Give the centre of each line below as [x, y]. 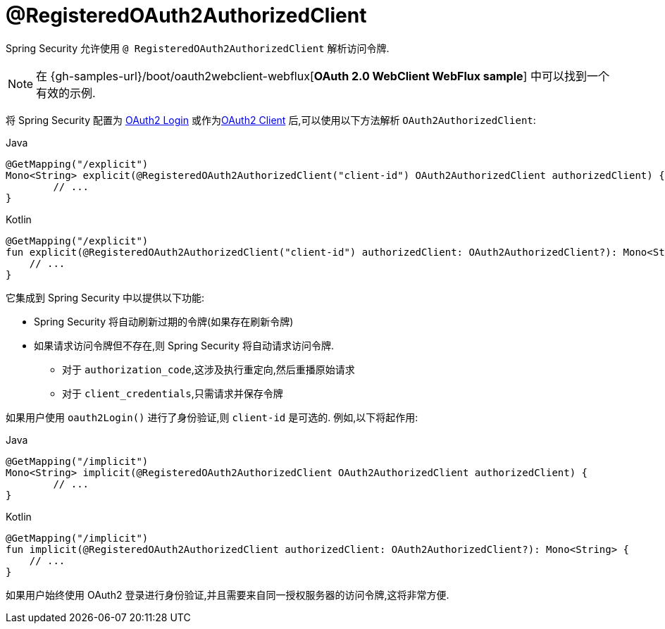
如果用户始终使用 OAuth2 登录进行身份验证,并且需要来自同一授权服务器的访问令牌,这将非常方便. [228, 594]
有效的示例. [66, 93]
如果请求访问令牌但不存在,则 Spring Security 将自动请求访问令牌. [184, 345]
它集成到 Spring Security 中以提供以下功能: [105, 297]
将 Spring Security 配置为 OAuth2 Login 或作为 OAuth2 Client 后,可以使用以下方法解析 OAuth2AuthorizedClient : [271, 120]
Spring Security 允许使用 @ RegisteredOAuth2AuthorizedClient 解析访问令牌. [198, 48]
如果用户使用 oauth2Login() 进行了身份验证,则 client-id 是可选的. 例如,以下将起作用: [212, 417]
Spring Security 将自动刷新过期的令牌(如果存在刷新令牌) [164, 321]
